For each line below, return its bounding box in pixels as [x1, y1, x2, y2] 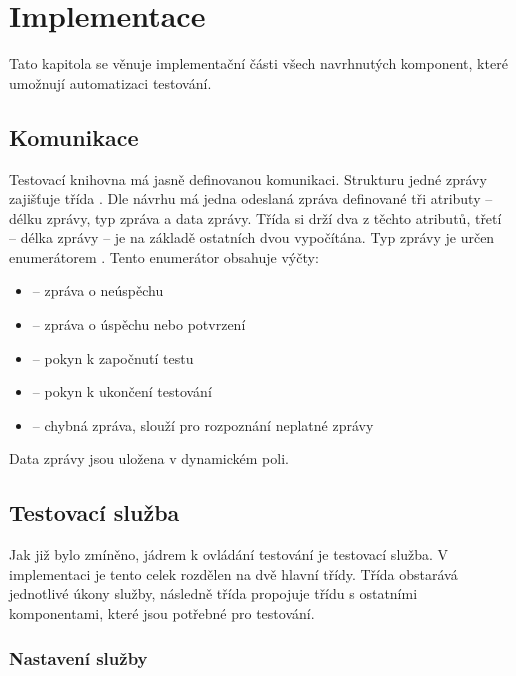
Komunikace [9, 121, 139, 152]
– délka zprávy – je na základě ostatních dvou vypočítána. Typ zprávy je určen [9, 227, 495, 248]
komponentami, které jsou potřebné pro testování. [9, 603, 315, 624]
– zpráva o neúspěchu [32, 280, 164, 301]
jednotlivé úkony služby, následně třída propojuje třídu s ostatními [9, 583, 418, 604]
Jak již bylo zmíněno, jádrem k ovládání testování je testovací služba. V [9, 544, 449, 565]
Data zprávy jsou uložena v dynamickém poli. [9, 448, 289, 469]
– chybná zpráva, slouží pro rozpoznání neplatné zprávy [32, 414, 374, 435]
